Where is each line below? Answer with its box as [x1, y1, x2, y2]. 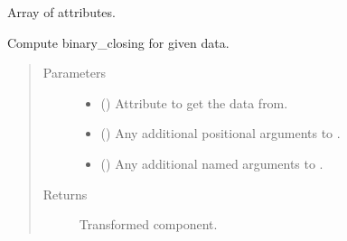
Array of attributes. [7, 3, 116, 21]
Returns [42, 184, 88, 203]
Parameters [42, 63, 106, 82]
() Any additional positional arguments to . [100, 124, 341, 143]
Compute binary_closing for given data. [7, 32, 230, 51]
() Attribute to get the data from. [100, 93, 288, 112]
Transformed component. [79, 215, 218, 234]
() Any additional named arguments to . [100, 153, 324, 172]
